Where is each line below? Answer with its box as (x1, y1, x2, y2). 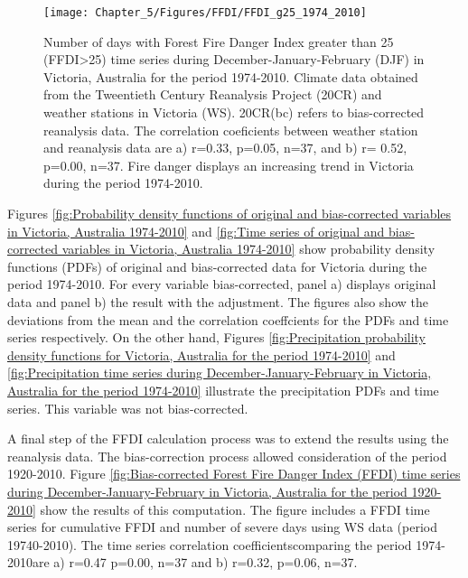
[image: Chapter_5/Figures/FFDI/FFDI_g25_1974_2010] (43, 6, 367, 19)
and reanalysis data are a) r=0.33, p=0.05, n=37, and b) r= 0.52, (43, 138, 407, 157)
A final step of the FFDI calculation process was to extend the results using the (7, 429, 449, 448)
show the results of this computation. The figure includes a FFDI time (40, 499, 430, 518)
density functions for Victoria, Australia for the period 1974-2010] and (7, 345, 396, 364)
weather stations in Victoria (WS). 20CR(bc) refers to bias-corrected (43, 103, 425, 122)
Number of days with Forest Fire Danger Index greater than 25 (43, 32, 394, 51)
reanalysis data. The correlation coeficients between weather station (43, 120, 418, 139)
